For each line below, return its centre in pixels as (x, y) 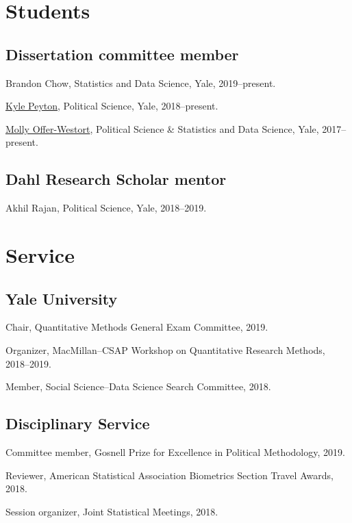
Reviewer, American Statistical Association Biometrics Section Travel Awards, (169, 475)
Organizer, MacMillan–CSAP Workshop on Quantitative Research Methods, (165, 349)
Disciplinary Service (78, 423)
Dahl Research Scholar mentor (116, 179)
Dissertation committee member (122, 54)
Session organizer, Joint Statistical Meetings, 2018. (112, 511)
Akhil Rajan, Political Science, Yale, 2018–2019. (106, 208)
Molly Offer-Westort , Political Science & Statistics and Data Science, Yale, (162, 128)
